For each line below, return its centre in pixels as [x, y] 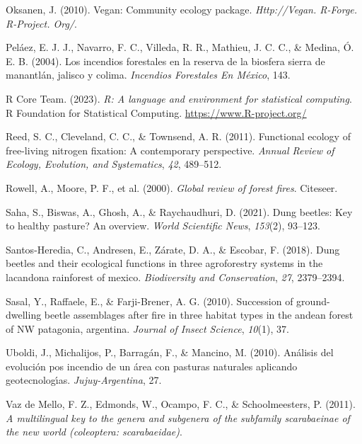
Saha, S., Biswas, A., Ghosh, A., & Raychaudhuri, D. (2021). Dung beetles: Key [179, 211]
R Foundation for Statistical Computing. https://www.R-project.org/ [156, 112]
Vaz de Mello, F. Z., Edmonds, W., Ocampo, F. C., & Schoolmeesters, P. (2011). [181, 404]
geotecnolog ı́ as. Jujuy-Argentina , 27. [84, 380]
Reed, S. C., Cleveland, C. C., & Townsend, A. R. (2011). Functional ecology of [178, 136]
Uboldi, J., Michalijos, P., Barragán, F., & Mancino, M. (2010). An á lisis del [170, 352]
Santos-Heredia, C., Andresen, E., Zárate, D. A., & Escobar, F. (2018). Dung [173, 249]
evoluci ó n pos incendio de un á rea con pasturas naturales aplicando [152, 366]
